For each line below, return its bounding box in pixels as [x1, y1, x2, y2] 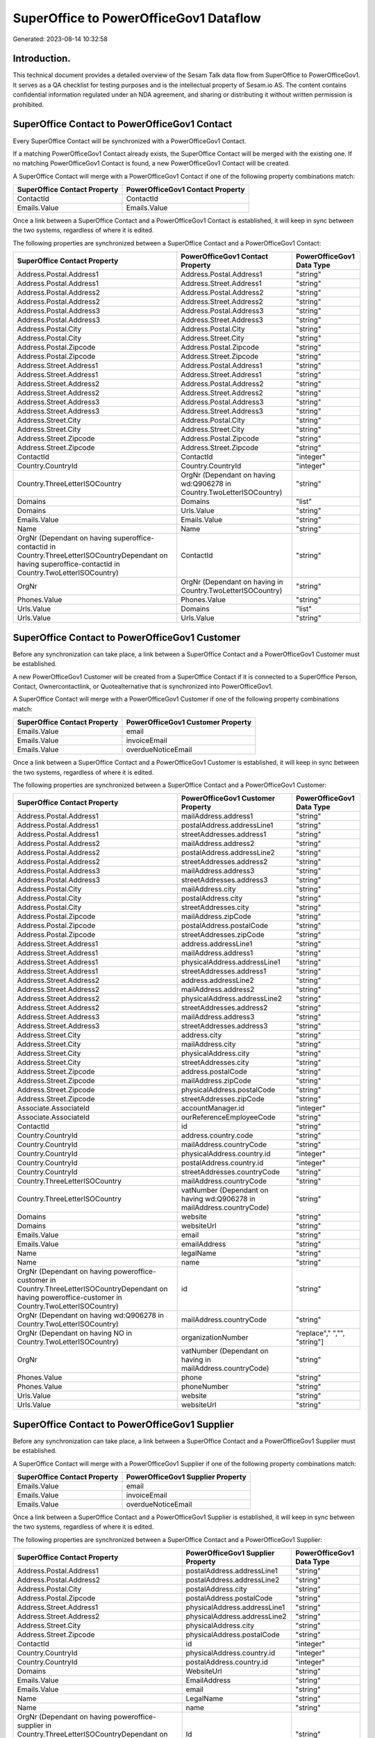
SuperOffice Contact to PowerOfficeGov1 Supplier [12, 1418, 234, 1430]
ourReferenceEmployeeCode [181, 1112, 276, 1122]
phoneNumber [181, 1382, 229, 1392]
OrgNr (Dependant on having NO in [17, 1329, 132, 1338]
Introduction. [12, 53, 71, 65]
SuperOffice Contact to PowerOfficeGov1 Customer [12, 631, 241, 643]
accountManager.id [181, 1103, 245, 1113]
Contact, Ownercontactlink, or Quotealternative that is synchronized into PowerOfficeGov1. [12, 682, 274, 690]
